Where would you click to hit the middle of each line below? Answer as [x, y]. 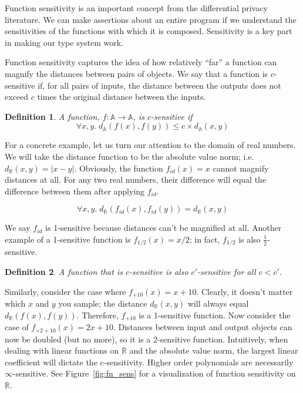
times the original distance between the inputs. [122, 97]
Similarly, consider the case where [65, 291]
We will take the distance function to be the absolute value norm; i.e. [129, 156]
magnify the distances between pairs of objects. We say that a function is [137, 73]
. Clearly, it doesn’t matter [245, 291]
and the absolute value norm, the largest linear [214, 350]
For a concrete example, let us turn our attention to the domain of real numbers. [150, 145]
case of [17, 327]
